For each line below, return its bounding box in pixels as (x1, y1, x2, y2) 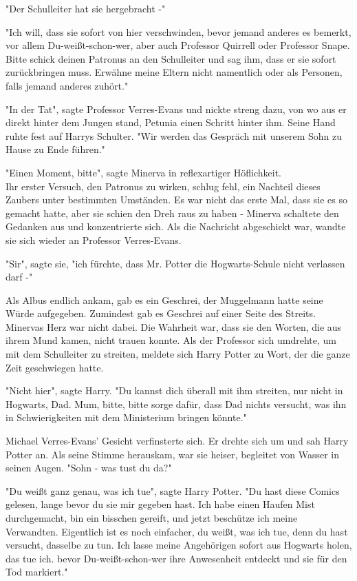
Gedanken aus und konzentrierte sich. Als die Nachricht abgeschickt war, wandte (6, 219, 346, 234)
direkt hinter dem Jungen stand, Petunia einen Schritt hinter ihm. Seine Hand (6, 115, 336, 130)
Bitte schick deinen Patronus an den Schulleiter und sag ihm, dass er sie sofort (6, 51, 336, 65)
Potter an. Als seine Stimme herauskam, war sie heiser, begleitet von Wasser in (6, 447, 340, 461)
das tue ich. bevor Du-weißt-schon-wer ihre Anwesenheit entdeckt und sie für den (6, 551, 347, 565)
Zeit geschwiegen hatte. (6, 360, 104, 374)
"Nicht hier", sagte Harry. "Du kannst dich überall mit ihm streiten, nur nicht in (6, 383, 343, 398)
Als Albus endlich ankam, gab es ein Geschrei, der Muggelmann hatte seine (6, 292, 323, 307)
